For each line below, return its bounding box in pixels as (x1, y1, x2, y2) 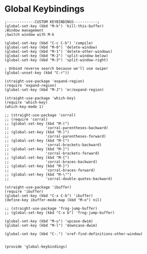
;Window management (4, 28, 44, 32)
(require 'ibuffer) (4, 189, 44, 194)
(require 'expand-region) (4, 83, 56, 88)
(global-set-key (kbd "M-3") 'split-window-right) (4, 57, 108, 63)
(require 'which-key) (4, 100, 48, 105)
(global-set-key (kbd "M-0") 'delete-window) (4, 45, 97, 49)
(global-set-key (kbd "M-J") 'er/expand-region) (4, 87, 104, 92)
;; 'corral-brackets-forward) (4, 151, 100, 156)
